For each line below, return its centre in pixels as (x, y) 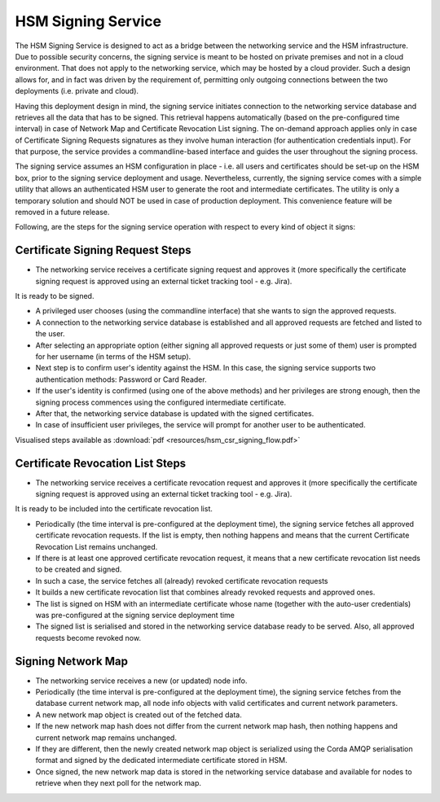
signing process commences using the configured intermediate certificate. (161, 402)
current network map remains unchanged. (106, 738)
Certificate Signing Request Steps (103, 250)
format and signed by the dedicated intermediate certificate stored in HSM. (162, 760)
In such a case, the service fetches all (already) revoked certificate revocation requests (182, 581)
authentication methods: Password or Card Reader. (121, 379)
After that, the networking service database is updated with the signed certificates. (175, 414)
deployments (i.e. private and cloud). (77, 91)
